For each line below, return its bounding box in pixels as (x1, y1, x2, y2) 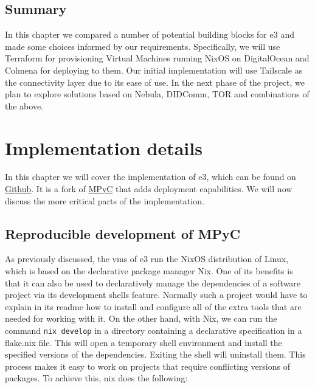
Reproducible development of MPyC (5, 224, 241, 243)
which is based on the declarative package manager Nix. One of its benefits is (5, 265, 293, 277)
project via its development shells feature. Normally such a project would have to (5, 288, 308, 301)
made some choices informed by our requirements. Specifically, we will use (5, 40, 280, 52)
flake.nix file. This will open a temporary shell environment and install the (5, 336, 282, 348)
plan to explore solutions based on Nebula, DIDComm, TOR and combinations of (5, 88, 310, 100)
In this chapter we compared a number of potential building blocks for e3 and (5, 28, 294, 41)
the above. (5, 99, 43, 112)
